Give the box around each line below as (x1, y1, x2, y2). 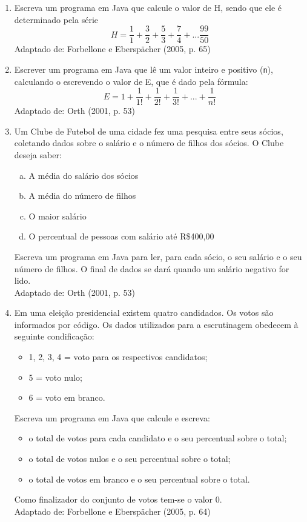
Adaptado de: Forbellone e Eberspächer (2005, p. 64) (14, 504, 211, 517)
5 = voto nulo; (28, 370, 82, 383)
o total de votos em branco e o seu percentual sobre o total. (28, 472, 250, 485)
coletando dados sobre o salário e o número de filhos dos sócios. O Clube (14, 136, 284, 149)
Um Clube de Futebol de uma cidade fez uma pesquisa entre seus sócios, (14, 124, 283, 137)
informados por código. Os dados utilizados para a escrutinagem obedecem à (14, 318, 299, 330)
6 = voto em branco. (28, 391, 105, 404)
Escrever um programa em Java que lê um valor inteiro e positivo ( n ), (14, 62, 273, 75)
